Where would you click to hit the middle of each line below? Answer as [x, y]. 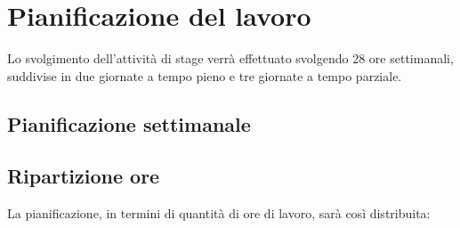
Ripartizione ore [84, 176]
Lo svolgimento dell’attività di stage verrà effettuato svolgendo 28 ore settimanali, [230, 58]
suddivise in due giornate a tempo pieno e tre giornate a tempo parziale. [205, 75]
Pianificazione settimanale [129, 123]
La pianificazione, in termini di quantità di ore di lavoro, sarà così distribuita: [219, 213]
